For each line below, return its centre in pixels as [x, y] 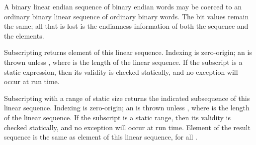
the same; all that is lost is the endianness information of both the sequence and [126, 26]
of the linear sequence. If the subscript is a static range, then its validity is [118, 117]
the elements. [24, 35]
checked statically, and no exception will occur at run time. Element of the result [127, 127]
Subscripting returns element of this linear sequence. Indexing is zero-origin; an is [128, 52]
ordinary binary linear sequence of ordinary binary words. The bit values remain [127, 16]
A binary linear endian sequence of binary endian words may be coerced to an [123, 6]
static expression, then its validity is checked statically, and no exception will [121, 72]
